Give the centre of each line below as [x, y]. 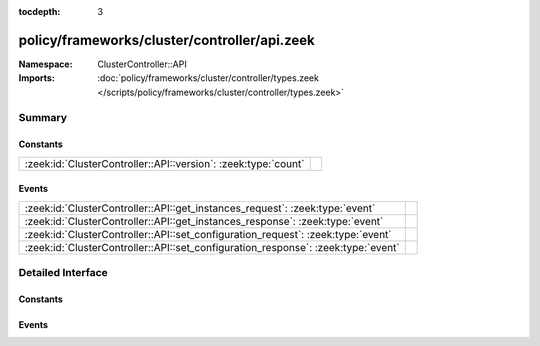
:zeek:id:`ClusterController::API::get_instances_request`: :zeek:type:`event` [200, 208]
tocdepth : [39, 11]
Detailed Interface [63, 273]
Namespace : [46, 64]
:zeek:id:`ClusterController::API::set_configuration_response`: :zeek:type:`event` [212, 247]
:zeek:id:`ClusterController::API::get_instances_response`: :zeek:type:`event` [204, 221]
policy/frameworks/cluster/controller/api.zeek [166, 40]
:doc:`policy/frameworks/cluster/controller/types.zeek [208, 78]
